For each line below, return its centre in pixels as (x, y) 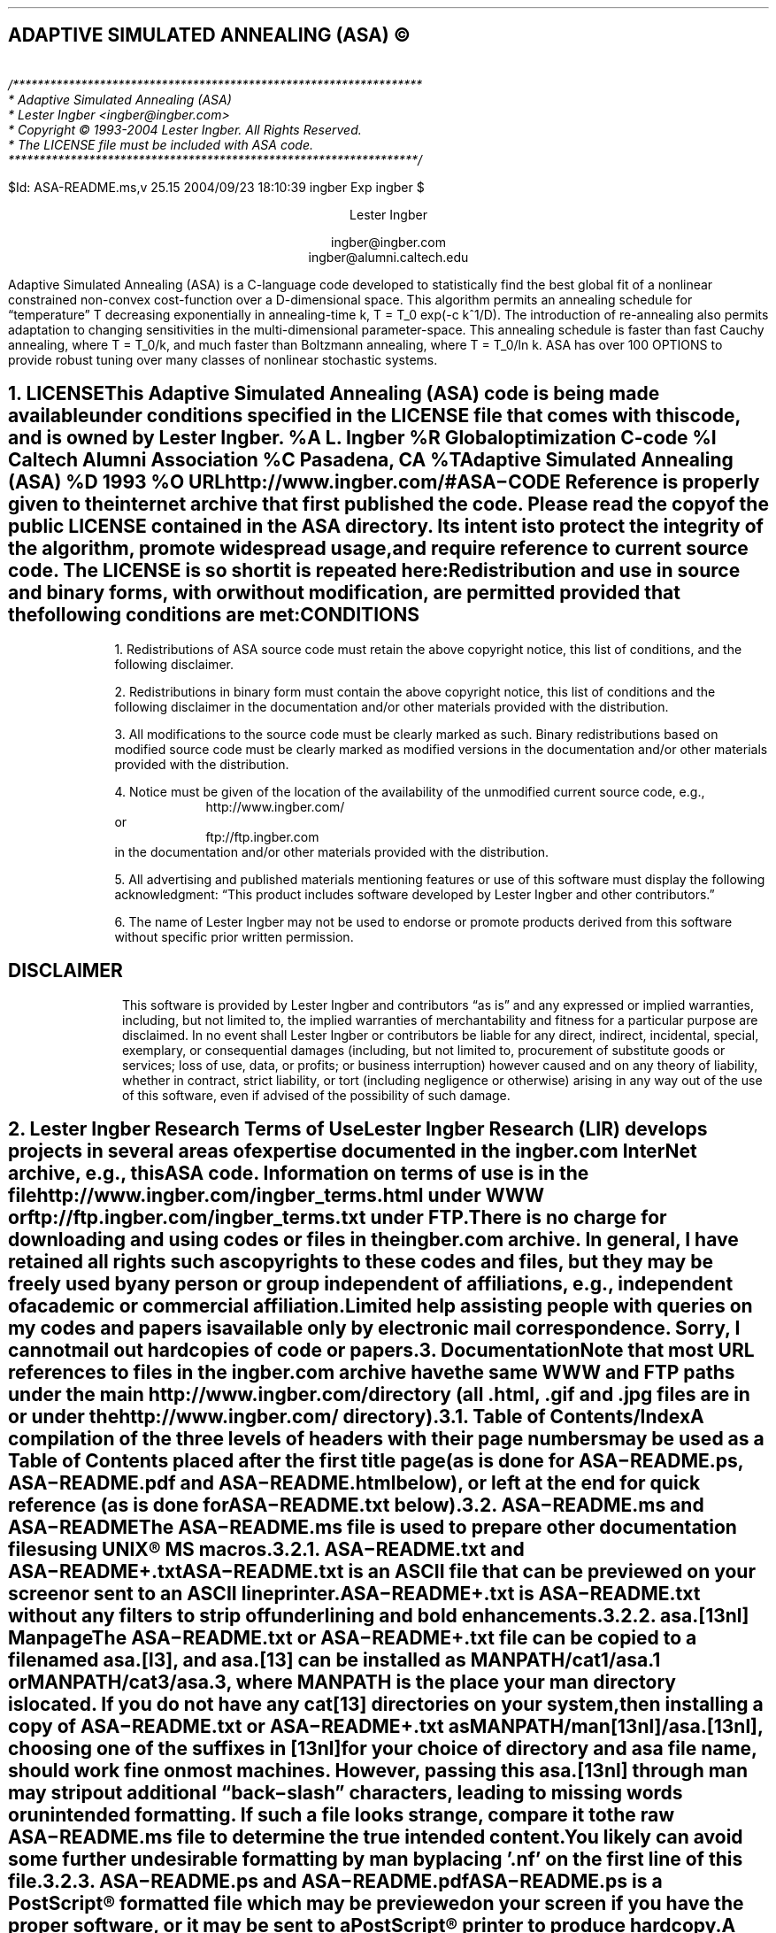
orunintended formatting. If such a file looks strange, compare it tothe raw (342, 1814)
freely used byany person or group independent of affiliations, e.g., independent (371, 1283)
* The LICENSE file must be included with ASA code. (161, 144)
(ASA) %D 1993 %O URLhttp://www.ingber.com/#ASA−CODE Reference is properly (384, 482)
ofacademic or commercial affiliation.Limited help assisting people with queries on (380, 1305)
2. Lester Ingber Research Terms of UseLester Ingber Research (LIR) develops (358, 1128)
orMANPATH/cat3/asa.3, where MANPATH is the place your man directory (342, 1682)
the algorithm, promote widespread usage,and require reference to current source (378, 549)
